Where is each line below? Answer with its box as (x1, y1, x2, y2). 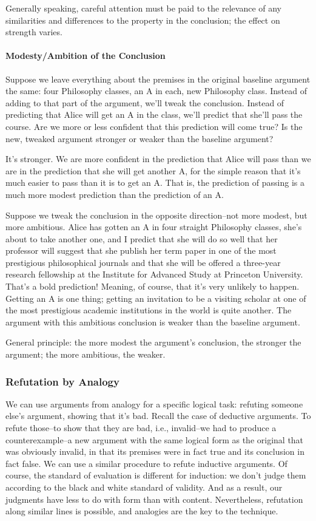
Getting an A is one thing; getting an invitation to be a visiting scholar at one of (5, 291, 306, 304)
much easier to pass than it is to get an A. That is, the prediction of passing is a (5, 176, 304, 189)
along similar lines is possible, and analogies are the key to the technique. (5, 505, 278, 517)
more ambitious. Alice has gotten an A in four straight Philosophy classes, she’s (5, 220, 302, 233)
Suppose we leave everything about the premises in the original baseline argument (5, 72, 311, 85)
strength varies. (5, 26, 62, 38)
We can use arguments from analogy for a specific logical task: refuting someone (5, 397, 303, 410)
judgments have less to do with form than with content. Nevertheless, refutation (5, 492, 303, 505)
